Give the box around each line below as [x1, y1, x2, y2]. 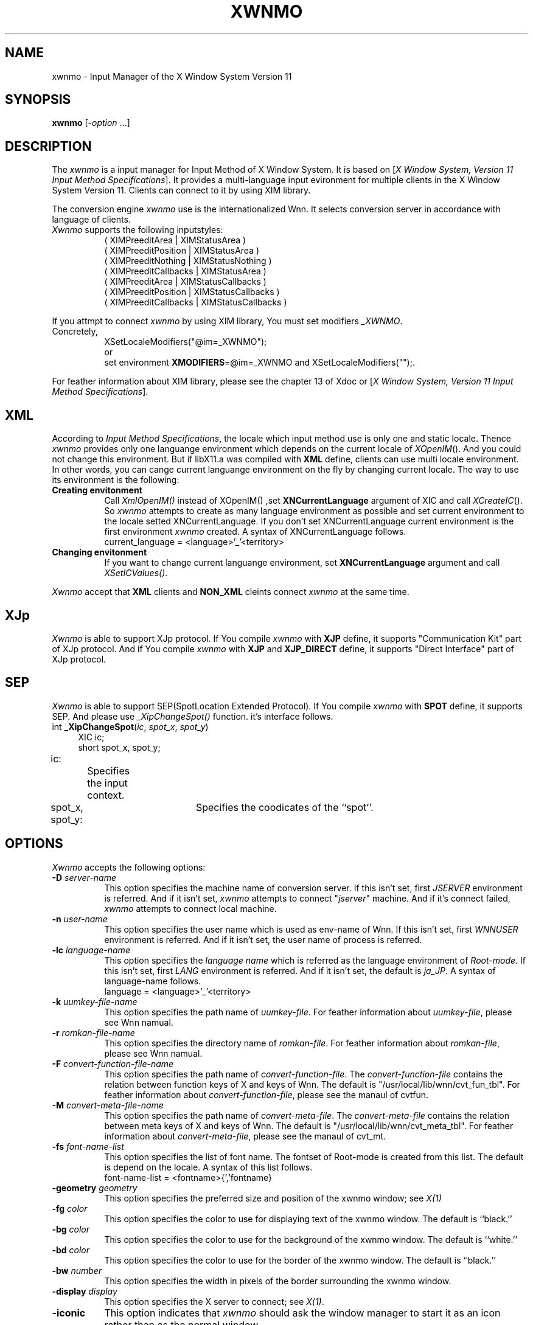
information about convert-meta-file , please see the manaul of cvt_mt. [104, 1130, 386, 1141]
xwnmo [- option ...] [52, 117, 130, 128]
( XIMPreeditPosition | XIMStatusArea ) [104, 245, 260, 256]
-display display [52, 1285, 117, 1296]
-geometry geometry [52, 1182, 138, 1193]
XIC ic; [78, 731, 105, 742]
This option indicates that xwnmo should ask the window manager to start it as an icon [104, 1306, 501, 1319]
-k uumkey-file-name [52, 996, 138, 1007]
